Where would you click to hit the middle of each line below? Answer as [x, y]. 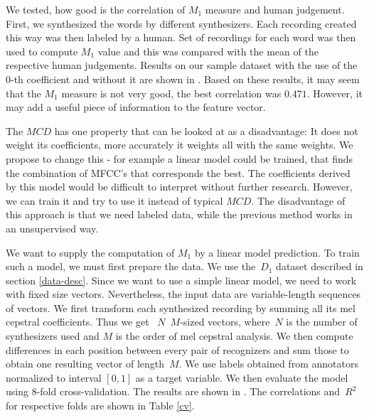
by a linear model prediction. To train [277, 252]
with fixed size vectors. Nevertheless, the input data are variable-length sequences [183, 294]
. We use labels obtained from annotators [268, 364]
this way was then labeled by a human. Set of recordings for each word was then [181, 37]
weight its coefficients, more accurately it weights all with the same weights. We [180, 145]
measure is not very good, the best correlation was [171, 93]
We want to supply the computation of [90, 252]
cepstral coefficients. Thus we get [77, 322]
